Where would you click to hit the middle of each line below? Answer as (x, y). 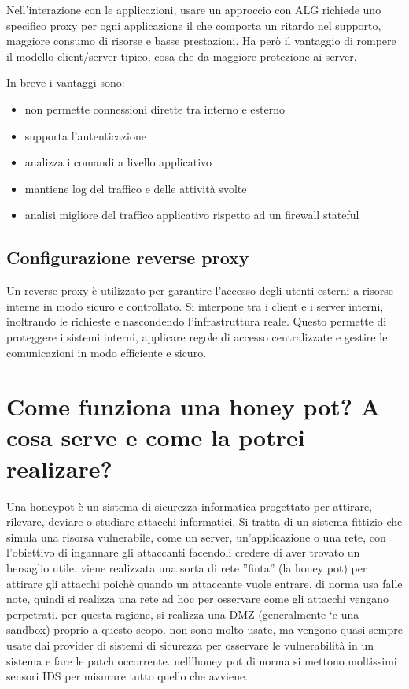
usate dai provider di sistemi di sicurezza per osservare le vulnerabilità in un (190, 644)
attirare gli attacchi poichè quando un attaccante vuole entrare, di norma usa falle (204, 583)
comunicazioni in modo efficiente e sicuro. (107, 352)
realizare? (59, 468)
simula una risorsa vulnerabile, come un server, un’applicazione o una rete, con (196, 536)
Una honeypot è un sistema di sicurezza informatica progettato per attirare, (190, 506)
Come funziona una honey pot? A (193, 406)
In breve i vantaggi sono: (66, 82)
